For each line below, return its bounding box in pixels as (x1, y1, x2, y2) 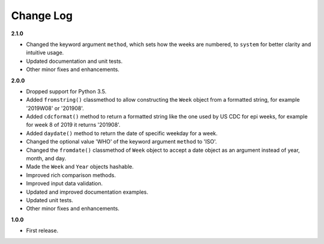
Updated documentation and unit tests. (26, 57, 123, 65)
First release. (26, 227, 59, 234)
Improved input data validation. (26, 180, 103, 187)
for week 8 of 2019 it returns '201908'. (26, 121, 121, 129)
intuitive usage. (26, 49, 64, 56)
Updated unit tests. (26, 196, 73, 203)
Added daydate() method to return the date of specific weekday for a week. (26, 129, 218, 137)
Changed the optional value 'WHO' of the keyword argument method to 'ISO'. (26, 138, 217, 145)
